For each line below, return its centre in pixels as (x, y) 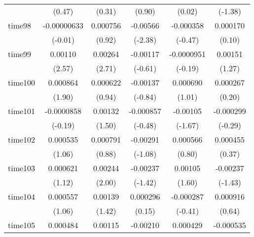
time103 (22, 168)
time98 (20, 25)
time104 (22, 196)
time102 (22, 139)
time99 (20, 54)
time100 (22, 82)
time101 (22, 111)
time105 (22, 225)
